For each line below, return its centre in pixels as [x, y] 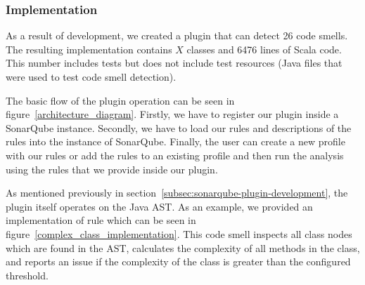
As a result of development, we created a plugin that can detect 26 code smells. [177, 35]
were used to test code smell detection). [91, 77]
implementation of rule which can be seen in [101, 220]
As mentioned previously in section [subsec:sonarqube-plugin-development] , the [177, 193]
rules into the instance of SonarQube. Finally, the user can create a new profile [175, 141]
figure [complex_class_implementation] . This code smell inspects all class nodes [179, 233]
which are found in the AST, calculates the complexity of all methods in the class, [183, 247]
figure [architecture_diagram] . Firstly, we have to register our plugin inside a [172, 114]
